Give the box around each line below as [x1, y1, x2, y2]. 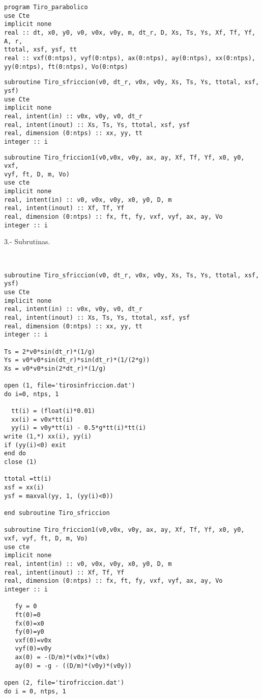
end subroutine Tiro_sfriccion [4, 509, 110, 516]
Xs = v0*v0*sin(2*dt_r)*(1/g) [4, 365, 106, 372]
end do [4, 450, 26, 457]
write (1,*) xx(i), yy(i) [4, 433, 92, 441]
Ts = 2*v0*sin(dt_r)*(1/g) [4, 348, 95, 355]
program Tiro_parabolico [4, 4, 88, 11]
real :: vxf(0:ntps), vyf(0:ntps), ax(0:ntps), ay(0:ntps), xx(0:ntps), [4, 54, 255, 62]
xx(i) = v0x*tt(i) [11, 416, 74, 423]
